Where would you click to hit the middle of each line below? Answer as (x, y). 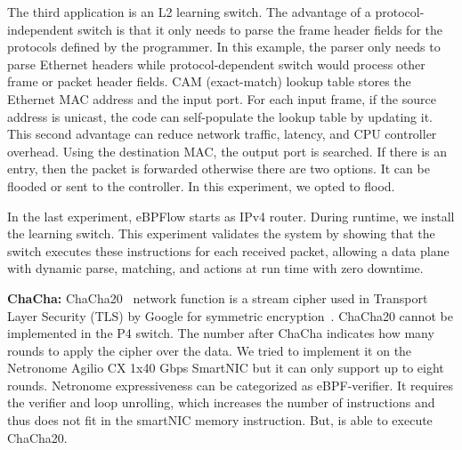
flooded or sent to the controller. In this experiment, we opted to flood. (201, 185)
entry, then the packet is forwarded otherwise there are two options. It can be (219, 169)
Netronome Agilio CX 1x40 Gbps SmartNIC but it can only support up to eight (226, 368)
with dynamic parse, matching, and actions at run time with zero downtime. (215, 268)
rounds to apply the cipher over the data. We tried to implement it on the (210, 350)
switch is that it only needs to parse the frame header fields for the (260, 29)
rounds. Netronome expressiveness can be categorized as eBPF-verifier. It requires (231, 385)
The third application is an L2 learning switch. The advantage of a (189, 12)
